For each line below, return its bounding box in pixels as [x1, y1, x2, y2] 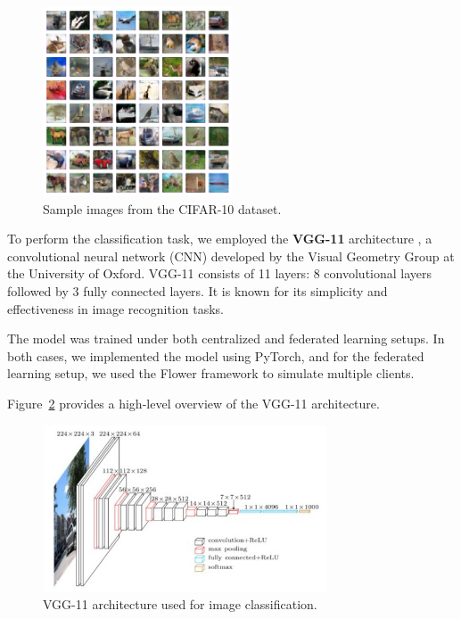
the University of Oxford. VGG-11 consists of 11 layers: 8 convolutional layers [7, 264, 432, 283]
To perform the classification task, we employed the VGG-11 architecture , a [7, 229, 432, 248]
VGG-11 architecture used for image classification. [43, 594, 317, 613]
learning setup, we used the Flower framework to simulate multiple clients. [7, 364, 415, 383]
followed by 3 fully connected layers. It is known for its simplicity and [7, 281, 388, 300]
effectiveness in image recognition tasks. [7, 299, 224, 318]
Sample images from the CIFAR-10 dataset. [43, 199, 282, 218]
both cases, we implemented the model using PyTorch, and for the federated [7, 346, 424, 365]
